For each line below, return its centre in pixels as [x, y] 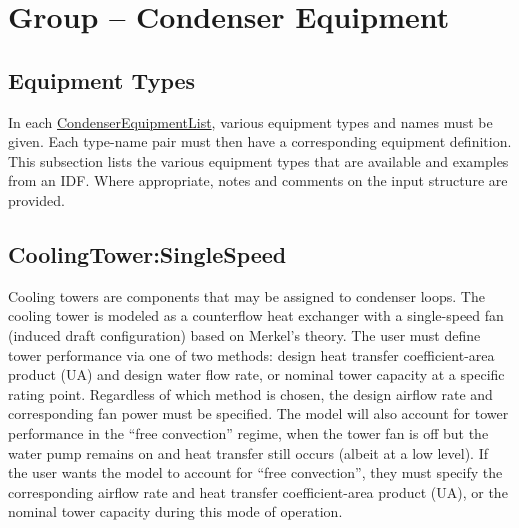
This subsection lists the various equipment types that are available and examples [258, 160]
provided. [36, 199]
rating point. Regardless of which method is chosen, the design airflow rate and [250, 393]
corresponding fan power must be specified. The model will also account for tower [258, 413]
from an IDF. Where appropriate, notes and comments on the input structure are [258, 180]
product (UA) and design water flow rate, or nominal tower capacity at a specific [256, 374]
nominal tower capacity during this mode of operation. [175, 511]
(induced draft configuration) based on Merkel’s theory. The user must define [244, 334]
